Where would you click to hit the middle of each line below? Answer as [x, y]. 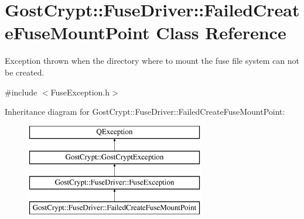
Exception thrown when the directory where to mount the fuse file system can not [152, 61]
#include [21, 92]
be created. [25, 72]
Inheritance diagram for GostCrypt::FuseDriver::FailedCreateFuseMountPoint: [145, 112]
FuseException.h [80, 92]
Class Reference [221, 32]
